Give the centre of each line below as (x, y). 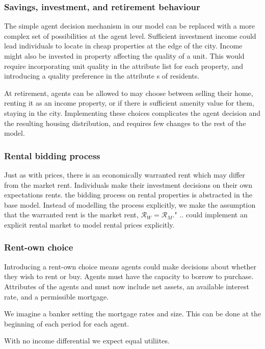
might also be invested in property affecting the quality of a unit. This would (124, 56)
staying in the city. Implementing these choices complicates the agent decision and (132, 113)
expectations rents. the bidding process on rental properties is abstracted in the (128, 195)
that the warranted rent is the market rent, (71, 215)
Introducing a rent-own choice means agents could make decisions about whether (130, 266)
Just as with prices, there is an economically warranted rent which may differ (125, 174)
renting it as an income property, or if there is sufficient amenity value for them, (129, 103)
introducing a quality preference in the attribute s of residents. (102, 76)
